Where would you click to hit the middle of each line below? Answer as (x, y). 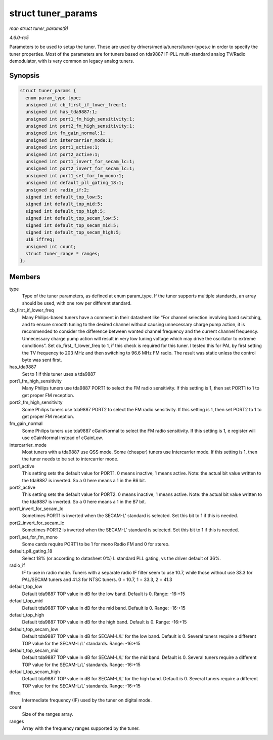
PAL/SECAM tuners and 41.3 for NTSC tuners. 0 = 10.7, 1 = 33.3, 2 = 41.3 (97, 579)
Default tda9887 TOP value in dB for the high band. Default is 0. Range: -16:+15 (104, 622)
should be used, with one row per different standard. (77, 303)
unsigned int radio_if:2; (57, 190)
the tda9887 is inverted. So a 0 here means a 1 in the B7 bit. (84, 501)
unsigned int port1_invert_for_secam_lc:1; (80, 162)
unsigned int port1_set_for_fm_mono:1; (75, 176)
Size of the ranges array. (48, 714)
